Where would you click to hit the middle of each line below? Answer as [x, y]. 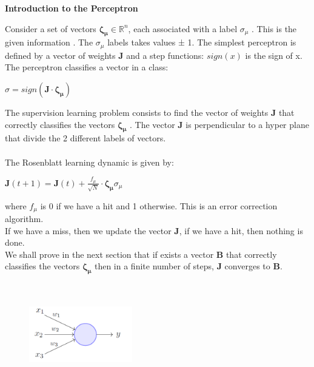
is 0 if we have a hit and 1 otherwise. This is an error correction [159, 205]
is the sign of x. [274, 55]
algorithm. [24, 219]
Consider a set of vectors [51, 28]
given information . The [49, 42]
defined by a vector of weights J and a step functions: [105, 55]
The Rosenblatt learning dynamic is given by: [89, 162]
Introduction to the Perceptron [72, 8]
